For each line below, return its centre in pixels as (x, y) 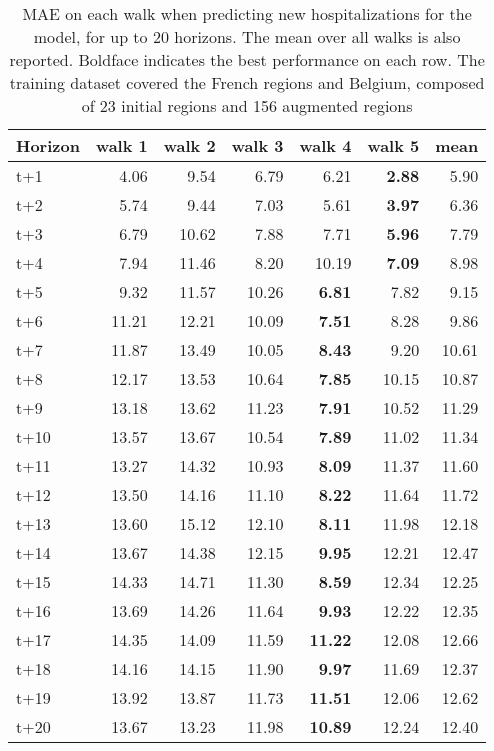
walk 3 (257, 145)
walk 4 (325, 145)
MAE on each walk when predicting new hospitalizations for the (247, 13)
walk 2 (189, 145)
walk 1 (121, 145)
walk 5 (393, 145)
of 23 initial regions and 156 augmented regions (247, 105)
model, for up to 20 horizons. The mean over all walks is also (247, 36)
